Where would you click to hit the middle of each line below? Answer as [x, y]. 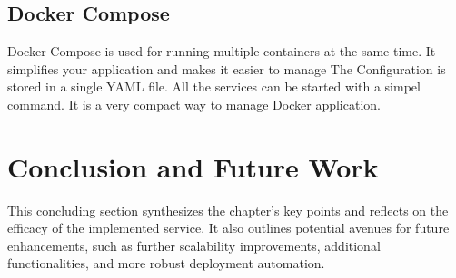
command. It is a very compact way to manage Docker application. [194, 104]
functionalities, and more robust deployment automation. [166, 263]
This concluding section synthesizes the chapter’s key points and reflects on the [228, 210]
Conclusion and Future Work [193, 166]
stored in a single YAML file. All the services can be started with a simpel [214, 86]
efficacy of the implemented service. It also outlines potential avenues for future [228, 228]
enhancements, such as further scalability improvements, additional [194, 245]
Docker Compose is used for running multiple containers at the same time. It [222, 51]
